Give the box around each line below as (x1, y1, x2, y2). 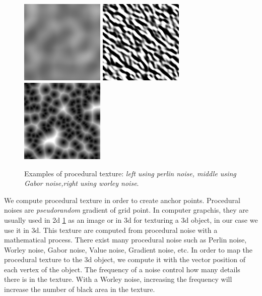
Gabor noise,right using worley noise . (24, 178, 139, 188)
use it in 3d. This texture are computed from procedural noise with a (4, 224, 218, 235)
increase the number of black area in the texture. (4, 284, 155, 294)
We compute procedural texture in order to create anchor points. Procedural (4, 194, 240, 205)
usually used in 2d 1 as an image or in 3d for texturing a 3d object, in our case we (4, 214, 258, 225)
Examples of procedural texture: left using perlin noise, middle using (24, 168, 236, 178)
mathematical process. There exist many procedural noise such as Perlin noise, (4, 234, 247, 245)
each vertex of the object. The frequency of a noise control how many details (4, 264, 240, 274)
